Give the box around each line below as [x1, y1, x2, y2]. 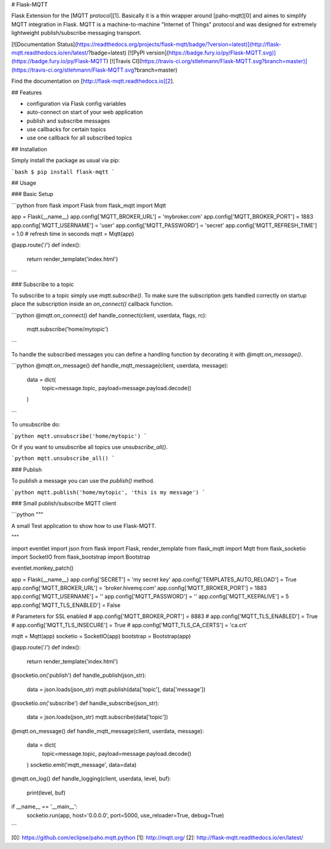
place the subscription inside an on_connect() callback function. [11, 300, 173, 308]
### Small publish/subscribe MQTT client [11, 499, 116, 507]
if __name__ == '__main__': [11, 803, 78, 810]
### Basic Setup [11, 191, 53, 198]
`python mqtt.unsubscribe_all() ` [11, 455, 115, 462]
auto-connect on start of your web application [26, 108, 143, 116]
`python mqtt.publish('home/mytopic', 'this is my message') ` [11, 489, 205, 496]
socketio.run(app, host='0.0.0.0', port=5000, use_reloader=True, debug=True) [26, 812, 224, 819]
